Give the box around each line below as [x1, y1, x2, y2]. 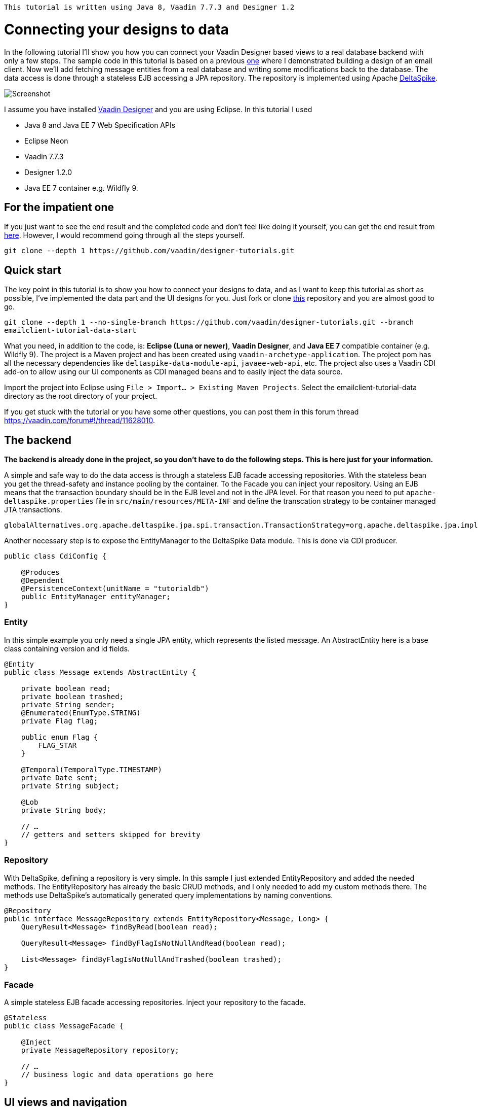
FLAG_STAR [38, 741, 77, 749]
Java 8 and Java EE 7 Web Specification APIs [24, 120, 176, 129]
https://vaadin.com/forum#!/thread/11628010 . [4, 416, 155, 425]
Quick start [4, 263, 61, 276]
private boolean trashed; [21, 692, 124, 701]
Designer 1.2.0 [24, 167, 72, 177]
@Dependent [21, 576, 64, 585]
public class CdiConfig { [4, 552, 107, 561]
